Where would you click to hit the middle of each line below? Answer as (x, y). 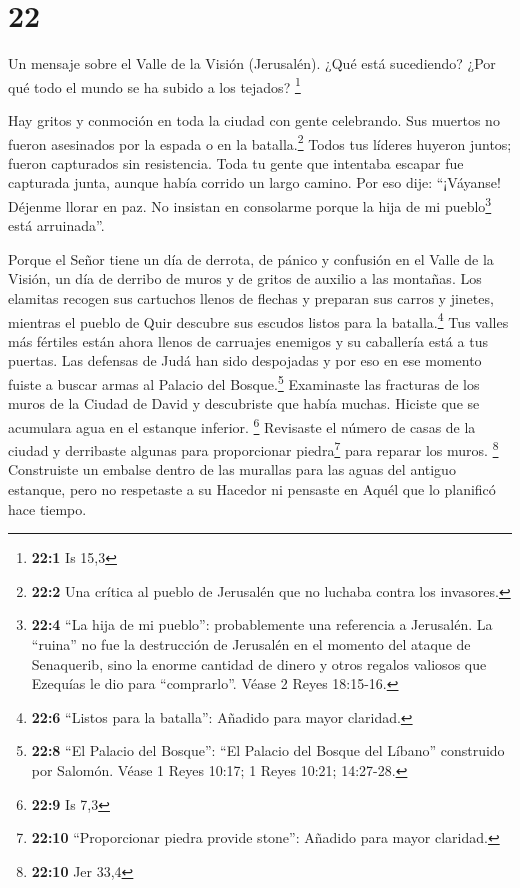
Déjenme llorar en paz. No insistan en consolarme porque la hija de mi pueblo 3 (250, 204)
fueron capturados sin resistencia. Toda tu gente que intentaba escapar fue (236, 162)
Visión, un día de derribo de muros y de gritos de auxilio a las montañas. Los (245, 278)
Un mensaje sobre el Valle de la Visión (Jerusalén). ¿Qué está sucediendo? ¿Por (252, 63)
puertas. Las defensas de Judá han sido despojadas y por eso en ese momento (245, 360)
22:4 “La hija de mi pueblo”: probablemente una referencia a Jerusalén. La (262, 624)
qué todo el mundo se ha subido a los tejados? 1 (154, 85)
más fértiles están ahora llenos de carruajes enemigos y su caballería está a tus (248, 340)
